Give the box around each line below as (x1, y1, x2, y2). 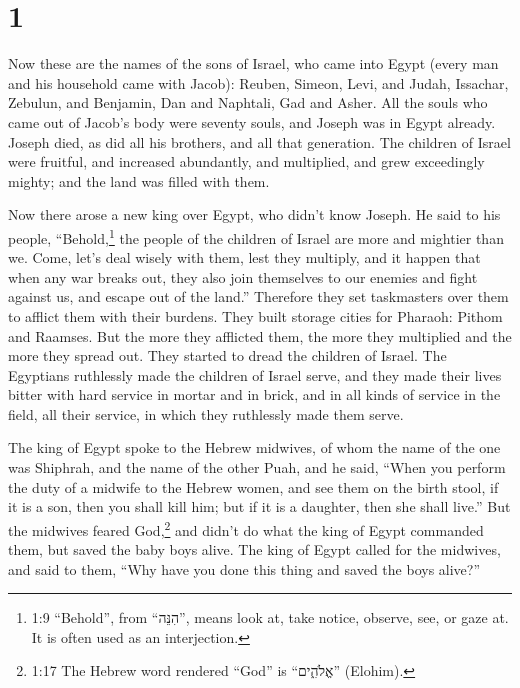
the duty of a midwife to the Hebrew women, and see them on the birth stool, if (8, 476, 499, 497)
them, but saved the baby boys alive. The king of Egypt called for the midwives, (8, 539, 501, 560)
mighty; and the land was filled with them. (8, 170, 270, 191)
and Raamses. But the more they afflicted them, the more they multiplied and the (8, 325, 512, 346)
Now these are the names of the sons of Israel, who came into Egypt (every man (8, 53, 499, 74)
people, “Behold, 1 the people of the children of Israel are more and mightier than (8, 224, 504, 248)
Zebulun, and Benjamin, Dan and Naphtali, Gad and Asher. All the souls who (8, 92, 488, 113)
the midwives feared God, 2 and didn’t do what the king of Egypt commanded (8, 516, 484, 540)
